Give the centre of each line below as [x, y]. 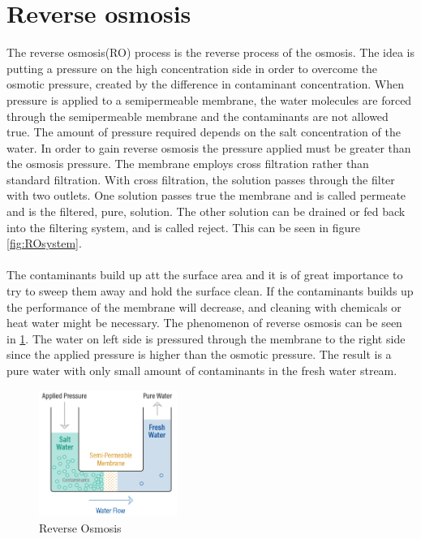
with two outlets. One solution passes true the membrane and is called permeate [206, 195]
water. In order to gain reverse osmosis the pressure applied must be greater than [209, 147]
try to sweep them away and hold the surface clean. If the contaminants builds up [210, 291]
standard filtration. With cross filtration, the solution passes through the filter [201, 179]
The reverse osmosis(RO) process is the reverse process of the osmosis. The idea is [211, 52]
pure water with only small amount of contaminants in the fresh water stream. [202, 370]
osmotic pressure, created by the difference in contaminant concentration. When [206, 84]
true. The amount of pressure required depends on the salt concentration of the [204, 132]
